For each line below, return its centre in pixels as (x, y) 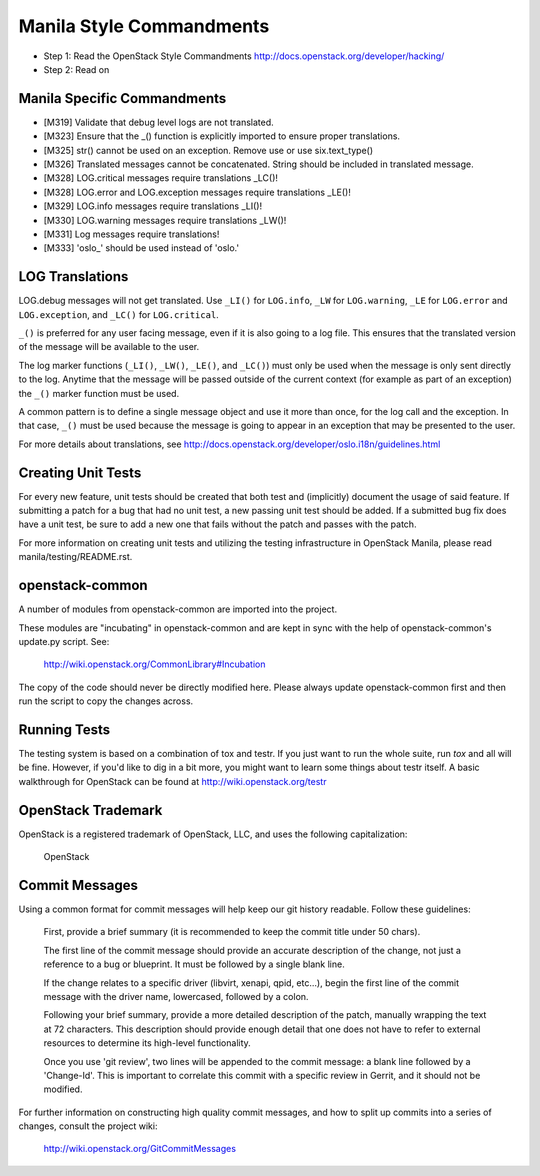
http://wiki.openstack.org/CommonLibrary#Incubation (154, 664)
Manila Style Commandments (144, 26)
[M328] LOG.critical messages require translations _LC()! (161, 178)
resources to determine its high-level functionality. (147, 1043)
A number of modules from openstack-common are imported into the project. (178, 609)
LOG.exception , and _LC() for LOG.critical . (118, 314)
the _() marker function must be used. (99, 393)
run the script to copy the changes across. (106, 701)
